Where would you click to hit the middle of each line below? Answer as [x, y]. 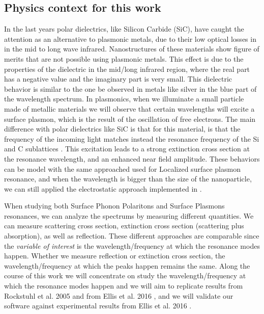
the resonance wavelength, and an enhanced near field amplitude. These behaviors [132, 158]
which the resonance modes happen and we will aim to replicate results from [124, 286]
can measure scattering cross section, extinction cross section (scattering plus [124, 226]
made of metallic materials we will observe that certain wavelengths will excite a [129, 108]
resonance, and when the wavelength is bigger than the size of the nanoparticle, [128, 179]
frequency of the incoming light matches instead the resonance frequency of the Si [132, 138]
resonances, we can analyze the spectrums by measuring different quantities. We [129, 215]
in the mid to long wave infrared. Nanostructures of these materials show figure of [132, 49]
